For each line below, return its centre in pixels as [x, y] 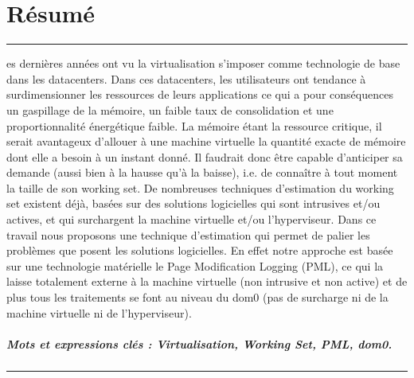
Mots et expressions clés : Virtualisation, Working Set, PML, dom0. [199, 343]
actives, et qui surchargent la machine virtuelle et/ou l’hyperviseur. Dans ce [191, 219]
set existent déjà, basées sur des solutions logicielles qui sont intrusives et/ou [193, 203]
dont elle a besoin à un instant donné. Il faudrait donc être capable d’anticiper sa [205, 156]
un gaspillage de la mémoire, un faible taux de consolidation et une [170, 109]
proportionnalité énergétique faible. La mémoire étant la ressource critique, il [194, 125]
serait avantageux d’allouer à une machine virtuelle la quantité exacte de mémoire [206, 141]
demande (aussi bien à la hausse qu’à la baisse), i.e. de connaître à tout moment [202, 172]
